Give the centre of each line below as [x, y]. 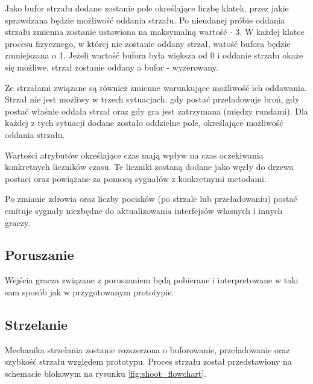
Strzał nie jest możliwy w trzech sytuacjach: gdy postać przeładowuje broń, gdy [152, 99]
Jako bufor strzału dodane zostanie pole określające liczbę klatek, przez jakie [147, 8]
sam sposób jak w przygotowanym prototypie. [90, 291]
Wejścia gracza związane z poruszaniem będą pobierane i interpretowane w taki [152, 280]
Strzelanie [36, 324]
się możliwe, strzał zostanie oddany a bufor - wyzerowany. [112, 67]
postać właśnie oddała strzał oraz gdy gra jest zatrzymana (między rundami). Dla [156, 111]
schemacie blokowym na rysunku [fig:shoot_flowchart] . [106, 373]
